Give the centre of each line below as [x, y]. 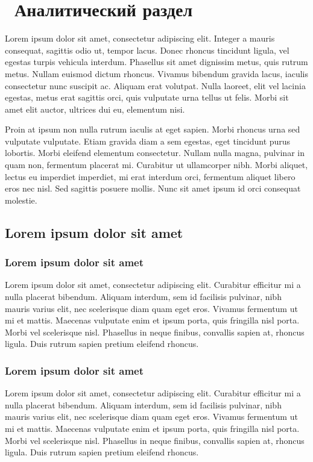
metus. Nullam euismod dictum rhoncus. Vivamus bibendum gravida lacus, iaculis [157, 73]
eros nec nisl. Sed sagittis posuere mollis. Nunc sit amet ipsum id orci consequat [153, 188]
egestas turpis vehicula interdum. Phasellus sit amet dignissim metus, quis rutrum [156, 62]
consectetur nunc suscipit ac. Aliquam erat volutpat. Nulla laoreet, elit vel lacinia [155, 85]
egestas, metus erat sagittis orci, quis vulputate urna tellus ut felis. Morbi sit [147, 97]
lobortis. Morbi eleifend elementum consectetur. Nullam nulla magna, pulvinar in [155, 153]
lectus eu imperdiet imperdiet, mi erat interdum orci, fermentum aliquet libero [150, 176]
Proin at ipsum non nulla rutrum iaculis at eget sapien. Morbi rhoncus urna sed [153, 129]
